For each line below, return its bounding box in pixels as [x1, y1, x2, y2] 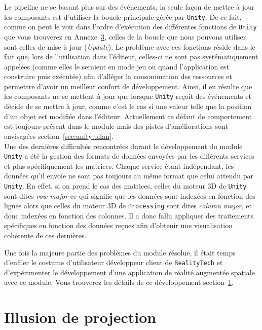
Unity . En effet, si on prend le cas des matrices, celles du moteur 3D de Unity [4, 180, 247, 191]
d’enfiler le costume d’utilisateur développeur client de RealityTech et [4, 257, 223, 268]
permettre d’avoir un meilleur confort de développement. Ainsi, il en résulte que [4, 81, 252, 91]
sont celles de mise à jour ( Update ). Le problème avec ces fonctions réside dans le [4, 41, 255, 52]
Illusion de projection [4, 307, 157, 327]
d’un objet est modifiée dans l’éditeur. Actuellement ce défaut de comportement [4, 111, 252, 121]
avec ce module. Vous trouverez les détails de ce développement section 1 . [4, 277, 234, 287]
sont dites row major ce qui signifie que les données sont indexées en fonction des [4, 190, 255, 201]
